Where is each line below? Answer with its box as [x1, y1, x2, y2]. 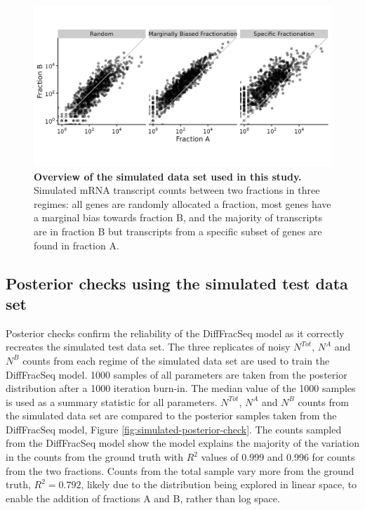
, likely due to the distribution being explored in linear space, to [81, 477, 357, 492]
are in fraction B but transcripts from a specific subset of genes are [34, 223, 322, 238]
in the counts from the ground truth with [6, 450, 184, 464]
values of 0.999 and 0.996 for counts [201, 450, 355, 464]
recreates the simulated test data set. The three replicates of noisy [6, 339, 291, 354]
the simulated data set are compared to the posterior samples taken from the [6, 408, 337, 423]
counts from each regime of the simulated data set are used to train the [22, 353, 330, 367]
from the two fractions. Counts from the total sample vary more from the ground [6, 463, 354, 478]
